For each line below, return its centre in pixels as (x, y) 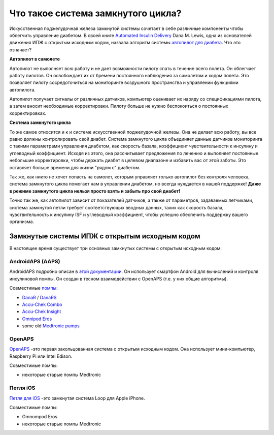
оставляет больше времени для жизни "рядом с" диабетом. (75, 167)
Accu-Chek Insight (42, 312)
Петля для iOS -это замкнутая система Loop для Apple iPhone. (77, 398)
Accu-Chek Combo (42, 304)
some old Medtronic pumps (51, 326)
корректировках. (28, 113)
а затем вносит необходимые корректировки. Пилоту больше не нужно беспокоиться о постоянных (119, 106)
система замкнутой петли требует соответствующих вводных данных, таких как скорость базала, (116, 207)
